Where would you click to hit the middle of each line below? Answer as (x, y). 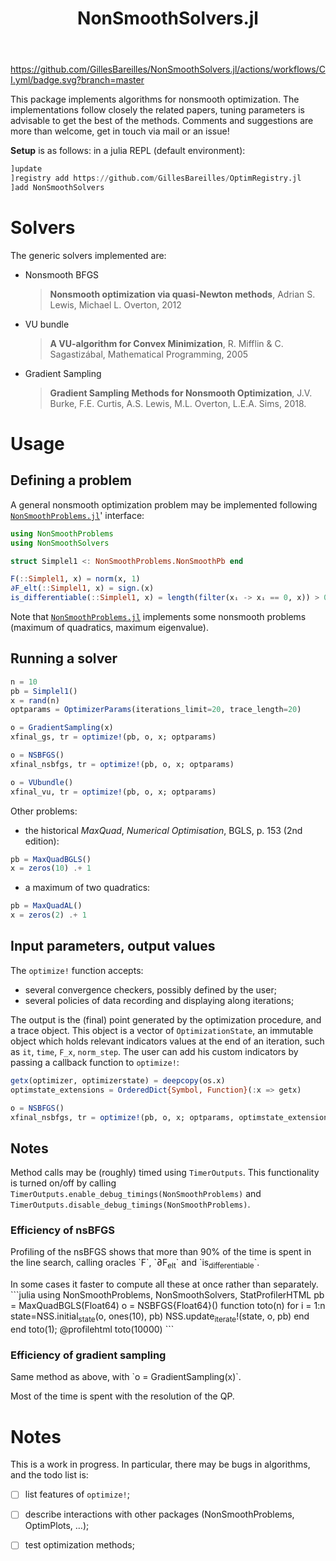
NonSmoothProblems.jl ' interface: (77, 515)
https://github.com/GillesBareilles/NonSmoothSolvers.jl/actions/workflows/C (168, 69)
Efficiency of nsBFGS (63, 1230)
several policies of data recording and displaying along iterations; (159, 1000)
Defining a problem (71, 480)
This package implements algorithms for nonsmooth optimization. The (155, 99)
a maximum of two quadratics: (87, 888)
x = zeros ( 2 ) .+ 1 (48, 915)
